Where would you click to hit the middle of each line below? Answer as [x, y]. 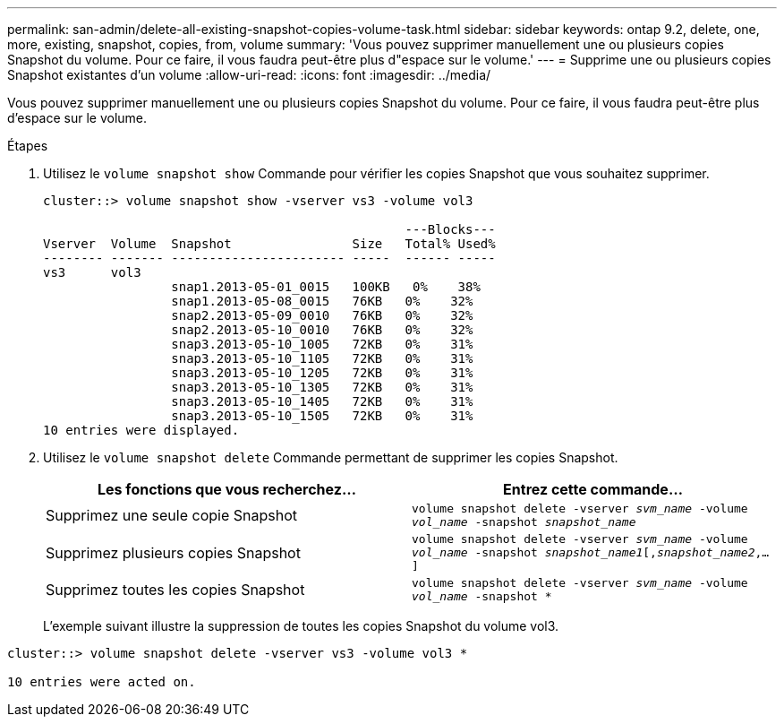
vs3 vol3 [92, 272]
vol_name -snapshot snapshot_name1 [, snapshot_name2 [584, 552]
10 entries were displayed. [141, 430]
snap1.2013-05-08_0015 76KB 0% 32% [322, 301]
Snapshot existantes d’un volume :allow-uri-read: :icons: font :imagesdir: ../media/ [249, 75]
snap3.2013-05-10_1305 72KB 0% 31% [322, 387]
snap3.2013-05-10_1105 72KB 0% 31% [322, 358]
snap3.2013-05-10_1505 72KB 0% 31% [322, 416]
